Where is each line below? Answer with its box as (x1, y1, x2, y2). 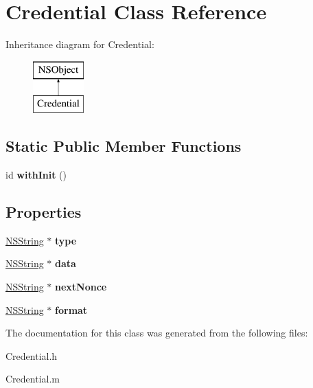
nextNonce (55, 279, 107, 294)
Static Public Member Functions (5, 135, 242, 157)
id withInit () (5, 168, 67, 182)
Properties (5, 201, 82, 222)
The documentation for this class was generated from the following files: (5, 326, 308, 340)
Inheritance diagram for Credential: (5, 37, 154, 52)
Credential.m (5, 372, 60, 386)
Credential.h (5, 348, 58, 363)
